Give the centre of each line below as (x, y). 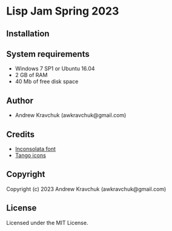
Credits (21, 134)
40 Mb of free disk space (47, 82)
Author (20, 100)
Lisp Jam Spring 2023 (63, 11)
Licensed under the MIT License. (47, 223)
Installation (28, 34)
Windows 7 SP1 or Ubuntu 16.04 (55, 69)
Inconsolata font (35, 149)
